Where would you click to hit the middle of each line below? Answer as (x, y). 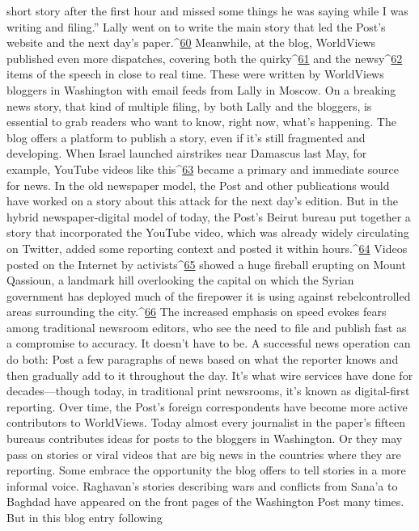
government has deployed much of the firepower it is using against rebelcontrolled (209, 295)
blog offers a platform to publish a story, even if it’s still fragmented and (186, 137)
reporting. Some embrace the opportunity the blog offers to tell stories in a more (206, 470)
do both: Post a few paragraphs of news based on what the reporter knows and (203, 359)
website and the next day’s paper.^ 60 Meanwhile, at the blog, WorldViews (191, 42)
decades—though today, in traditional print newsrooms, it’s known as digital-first (208, 391)
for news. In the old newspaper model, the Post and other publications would (198, 185)
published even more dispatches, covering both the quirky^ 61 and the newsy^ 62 (205, 58)
